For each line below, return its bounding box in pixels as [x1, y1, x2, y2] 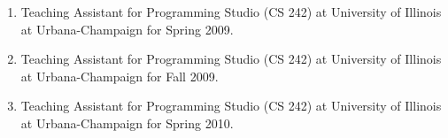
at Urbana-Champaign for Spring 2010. [20, 113, 234, 132]
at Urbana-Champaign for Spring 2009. [20, 19, 234, 38]
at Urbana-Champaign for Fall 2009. [20, 66, 219, 85]
